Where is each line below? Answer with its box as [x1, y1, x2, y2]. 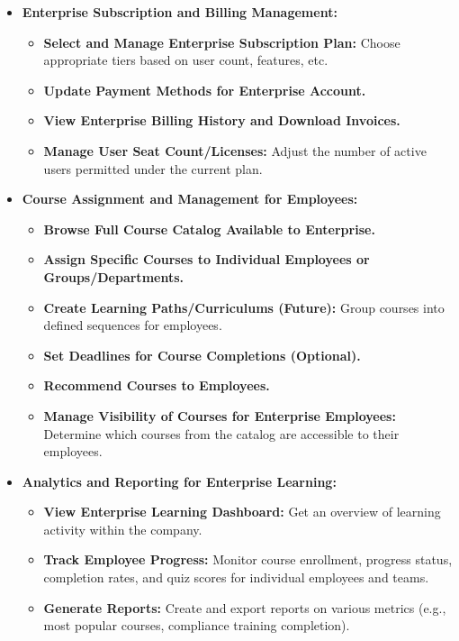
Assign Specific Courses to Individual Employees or [43, 250, 370, 269]
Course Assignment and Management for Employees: [22, 189, 358, 208]
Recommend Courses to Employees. [43, 376, 270, 395]
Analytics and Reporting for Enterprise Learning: [22, 472, 337, 490]
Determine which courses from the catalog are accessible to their [43, 424, 400, 443]
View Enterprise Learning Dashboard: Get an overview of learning [43, 502, 441, 521]
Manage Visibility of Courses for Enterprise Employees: [43, 406, 396, 425]
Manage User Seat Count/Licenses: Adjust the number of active [43, 141, 427, 160]
